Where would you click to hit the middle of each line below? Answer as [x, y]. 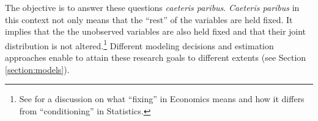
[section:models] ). [37, 69]
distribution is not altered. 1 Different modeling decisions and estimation [139, 44]
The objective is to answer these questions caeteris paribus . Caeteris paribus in [152, 7]
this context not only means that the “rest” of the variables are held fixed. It [149, 19]
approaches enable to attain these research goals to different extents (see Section [156, 57]
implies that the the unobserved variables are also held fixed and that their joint [156, 31]
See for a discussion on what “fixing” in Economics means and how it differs [162, 99]
